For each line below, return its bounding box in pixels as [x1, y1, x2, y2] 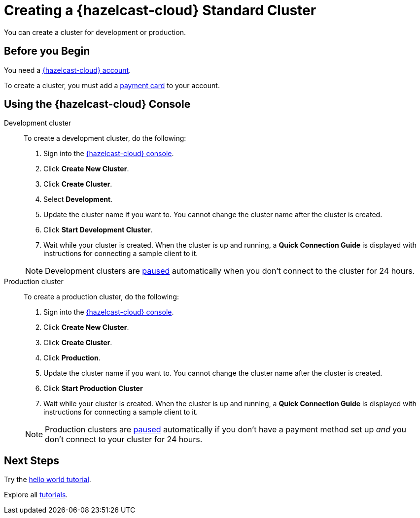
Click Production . [43, 354, 101, 362]
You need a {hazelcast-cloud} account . [4, 65, 131, 74]
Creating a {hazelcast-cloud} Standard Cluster [4, 2, 316, 19]
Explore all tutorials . [4, 490, 68, 499]
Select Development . [43, 195, 113, 204]
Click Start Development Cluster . [43, 226, 153, 234]
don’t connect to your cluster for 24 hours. [45, 434, 203, 445]
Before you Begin [4, 45, 90, 58]
